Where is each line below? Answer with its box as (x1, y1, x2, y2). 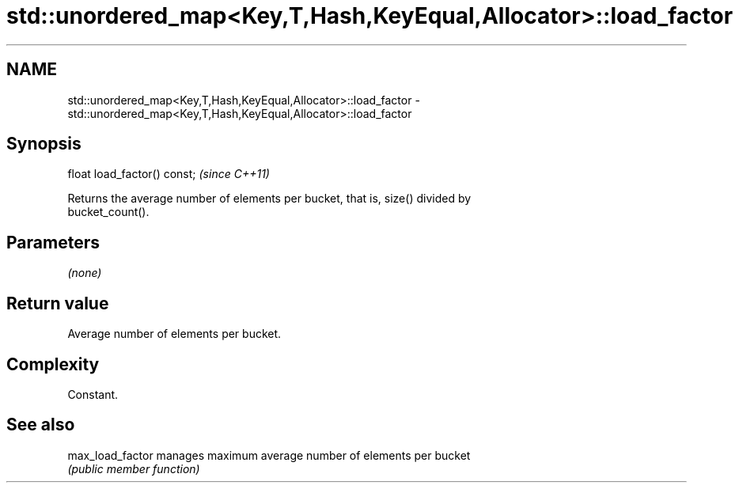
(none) (67, 266, 102, 280)
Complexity (6, 354, 100, 374)
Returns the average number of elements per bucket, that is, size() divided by (67, 191, 472, 206)
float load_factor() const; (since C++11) (67, 167, 270, 181)
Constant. (67, 387, 119, 401)
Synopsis (6, 134, 81, 154)
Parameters (6, 232, 100, 252)
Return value (6, 293, 109, 313)
